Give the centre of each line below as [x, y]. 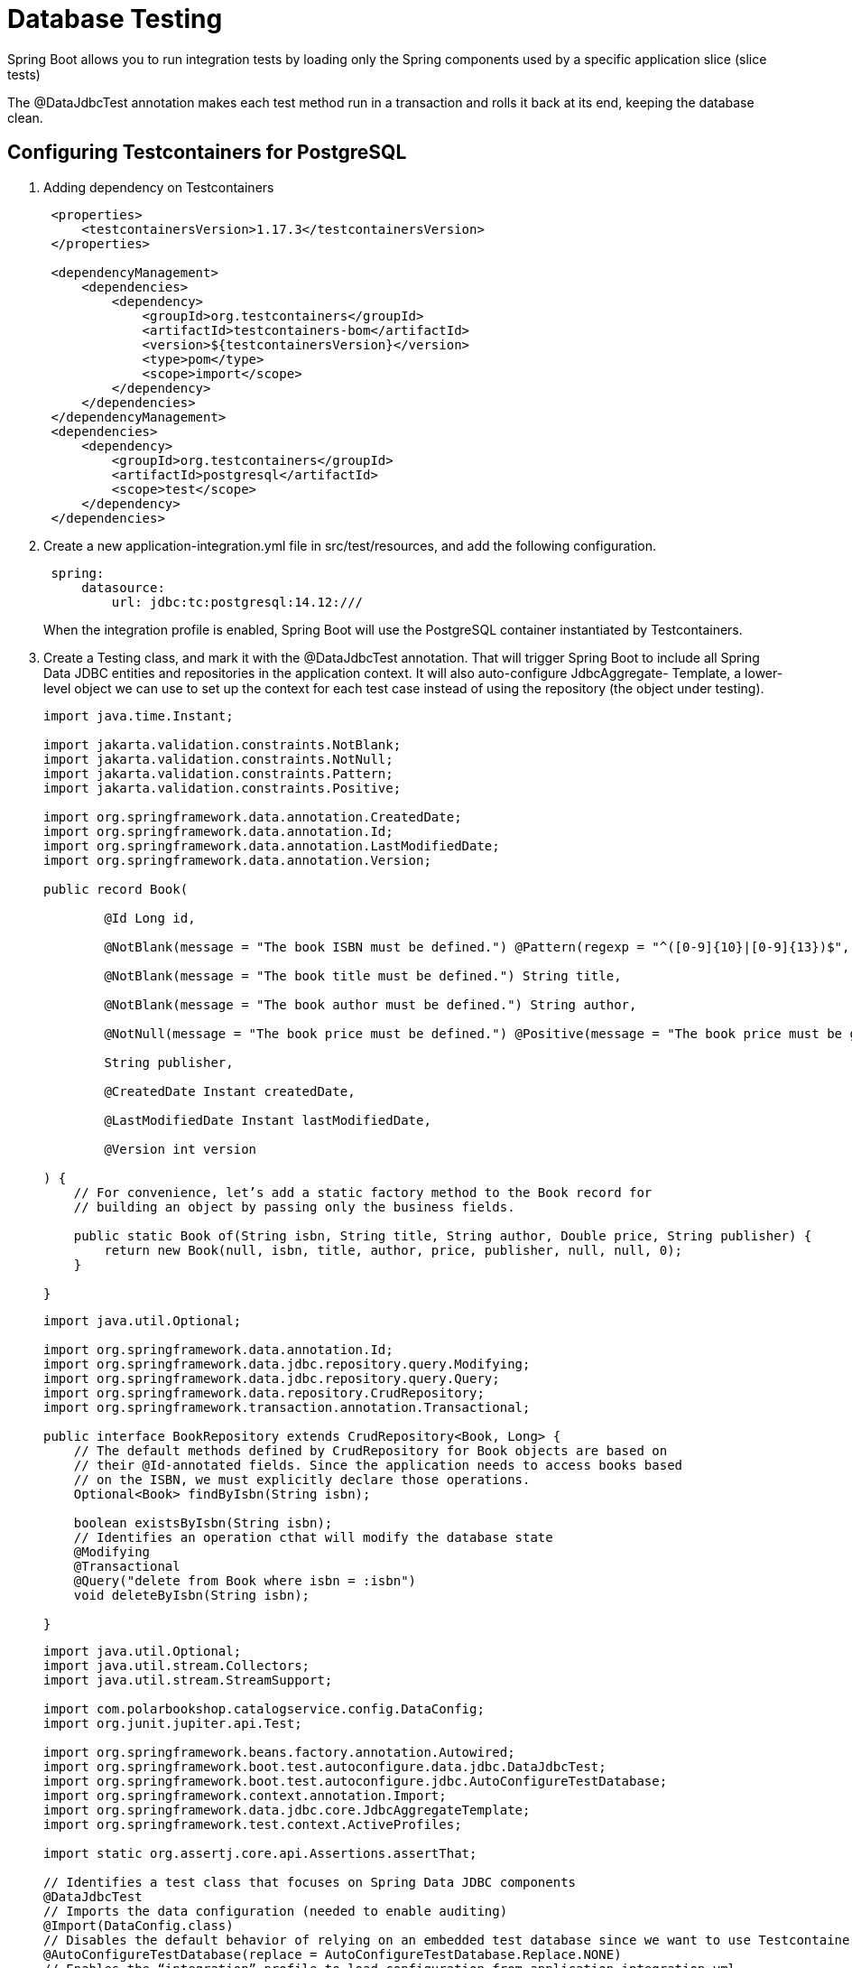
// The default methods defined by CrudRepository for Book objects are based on [370, 1450]
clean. [25, 117]
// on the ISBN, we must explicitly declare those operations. [302, 1479]
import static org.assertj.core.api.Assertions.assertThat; [260, 1853]
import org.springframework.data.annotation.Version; [237, 860]
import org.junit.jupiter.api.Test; [173, 1723]
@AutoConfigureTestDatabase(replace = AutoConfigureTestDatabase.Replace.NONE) [333, 1954]
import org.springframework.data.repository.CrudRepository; [264, 1392]
